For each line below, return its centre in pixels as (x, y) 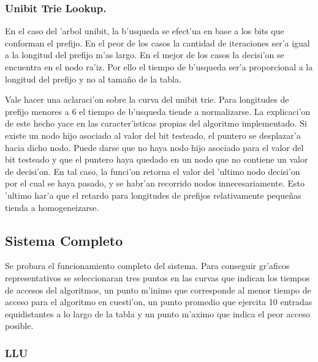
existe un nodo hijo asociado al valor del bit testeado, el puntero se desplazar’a (153, 135)
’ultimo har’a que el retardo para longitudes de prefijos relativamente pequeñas (153, 195)
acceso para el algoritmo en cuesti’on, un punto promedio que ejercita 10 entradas (159, 302)
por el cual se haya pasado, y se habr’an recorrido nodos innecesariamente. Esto (155, 183)
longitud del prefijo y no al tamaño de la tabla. (93, 79)
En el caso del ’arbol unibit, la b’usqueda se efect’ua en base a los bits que (145, 31)
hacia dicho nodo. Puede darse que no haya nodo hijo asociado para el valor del (154, 147)
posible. (19, 326)
